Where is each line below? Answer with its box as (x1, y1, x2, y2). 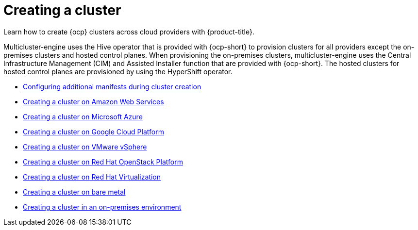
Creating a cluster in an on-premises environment (23, 202, 182, 211)
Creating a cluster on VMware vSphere (23, 142, 147, 151)
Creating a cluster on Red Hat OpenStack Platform (23, 157, 183, 166)
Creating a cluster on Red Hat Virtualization (23, 172, 161, 181)
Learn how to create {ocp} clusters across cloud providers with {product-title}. (3, 27, 254, 36)
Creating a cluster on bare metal (23, 187, 126, 196)
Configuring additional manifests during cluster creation (23, 82, 201, 91)
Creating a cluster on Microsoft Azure (23, 112, 143, 121)
